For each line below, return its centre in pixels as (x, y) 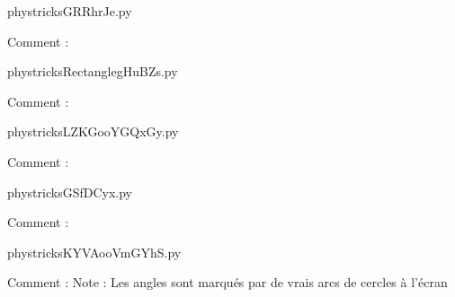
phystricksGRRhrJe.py (70, 11)
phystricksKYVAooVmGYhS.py (94, 252)
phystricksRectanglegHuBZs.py (93, 71)
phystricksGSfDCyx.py (70, 192)
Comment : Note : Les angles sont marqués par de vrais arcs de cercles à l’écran (227, 282)
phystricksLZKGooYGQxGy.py (93, 131)
